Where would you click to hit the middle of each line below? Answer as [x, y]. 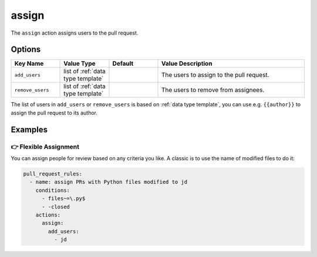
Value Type [80, 63]
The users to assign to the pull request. [215, 75]
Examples [29, 129]
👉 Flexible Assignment [45, 147]
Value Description [187, 63]
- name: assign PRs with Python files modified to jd [109, 182]
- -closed [56, 207]
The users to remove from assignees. [213, 90]
